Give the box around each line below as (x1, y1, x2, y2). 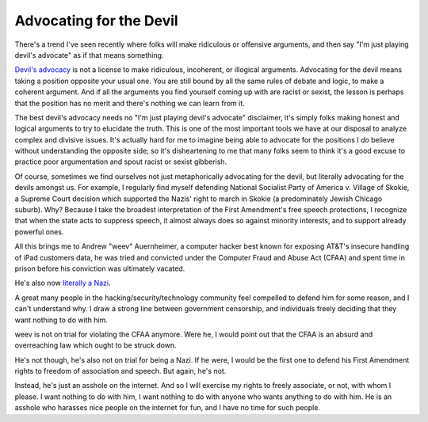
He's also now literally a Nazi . (14, 278, 111, 288)
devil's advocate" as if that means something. (14, 50, 164, 59)
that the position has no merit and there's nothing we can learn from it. (14, 98, 245, 108)
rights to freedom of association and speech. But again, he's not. (14, 367, 227, 376)
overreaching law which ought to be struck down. (14, 340, 178, 350)
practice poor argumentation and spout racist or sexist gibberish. (14, 157, 227, 166)
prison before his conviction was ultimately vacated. (14, 264, 185, 273)
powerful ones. (14, 226, 64, 237)
